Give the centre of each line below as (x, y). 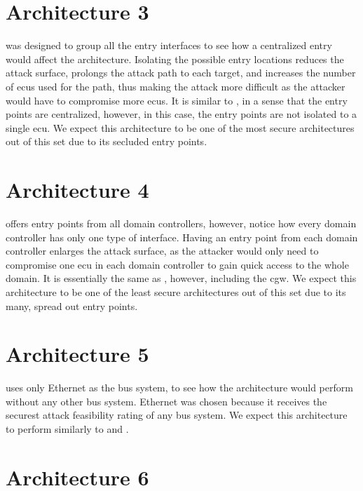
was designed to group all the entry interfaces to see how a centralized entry (169, 45)
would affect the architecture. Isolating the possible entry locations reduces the (175, 59)
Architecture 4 (77, 190)
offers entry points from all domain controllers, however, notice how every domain (181, 223)
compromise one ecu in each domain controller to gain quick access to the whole (177, 264)
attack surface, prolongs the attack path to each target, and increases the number (181, 73)
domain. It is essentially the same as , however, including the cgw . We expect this (181, 278)
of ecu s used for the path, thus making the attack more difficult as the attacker (176, 86)
